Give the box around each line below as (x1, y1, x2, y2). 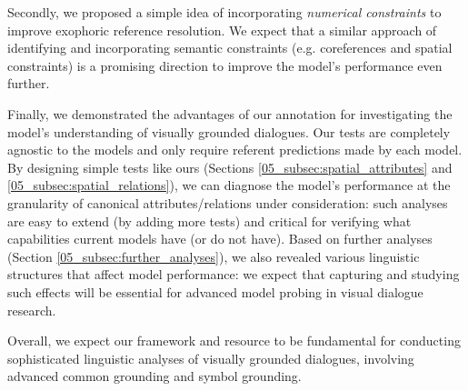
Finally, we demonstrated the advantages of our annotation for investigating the (7, 104, 453, 123)
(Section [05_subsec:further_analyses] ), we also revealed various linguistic (7, 246, 420, 266)
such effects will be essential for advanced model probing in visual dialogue (7, 282, 423, 301)
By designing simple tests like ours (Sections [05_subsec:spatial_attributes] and (7, 157, 453, 176)
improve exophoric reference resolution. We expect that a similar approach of (7, 20, 437, 39)
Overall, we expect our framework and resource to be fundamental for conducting (7, 331, 461, 350)
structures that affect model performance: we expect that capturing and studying (7, 265, 460, 284)
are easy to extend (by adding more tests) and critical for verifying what (7, 211, 412, 230)
